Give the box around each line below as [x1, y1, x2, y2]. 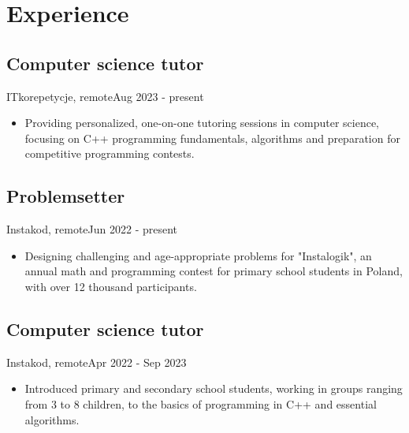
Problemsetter [6, 184, 125, 208]
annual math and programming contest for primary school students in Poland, [24, 263, 403, 279]
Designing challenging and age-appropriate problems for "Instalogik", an [24, 247, 372, 263]
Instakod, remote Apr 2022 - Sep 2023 [6, 353, 187, 370]
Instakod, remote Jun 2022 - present [6, 221, 178, 237]
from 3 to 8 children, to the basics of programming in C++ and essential [24, 395, 377, 412]
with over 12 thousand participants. [24, 278, 197, 294]
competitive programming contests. [24, 145, 195, 162]
